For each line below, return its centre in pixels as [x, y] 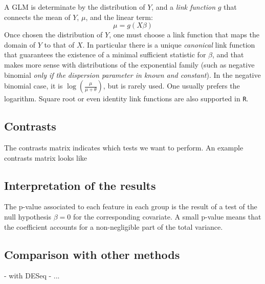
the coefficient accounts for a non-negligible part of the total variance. [114, 226]
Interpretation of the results [80, 185]
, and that [228, 54]
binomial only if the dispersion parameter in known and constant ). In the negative [132, 74]
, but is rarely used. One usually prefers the [171, 86]
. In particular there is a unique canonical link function [169, 44]
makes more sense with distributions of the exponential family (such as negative [129, 64]
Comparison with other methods [92, 254]
